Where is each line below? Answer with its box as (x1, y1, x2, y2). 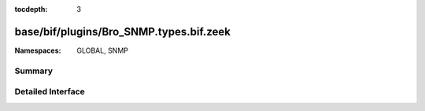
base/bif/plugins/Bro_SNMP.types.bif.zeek (14, 24, 231, 39)
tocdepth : (14, 5, 48, 13)
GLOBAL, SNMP (76, 46, 129, 55)
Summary (14, 65, 54, 76)
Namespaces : (14, 46, 61, 55)
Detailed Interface (14, 87, 86, 98)
